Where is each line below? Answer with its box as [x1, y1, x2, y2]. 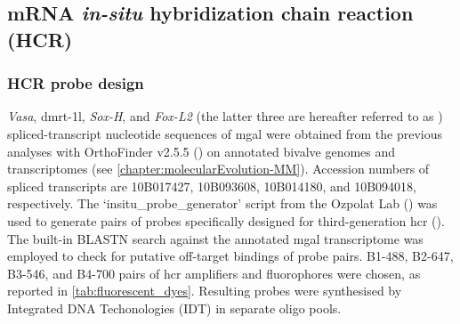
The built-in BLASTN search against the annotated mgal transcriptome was [7, 229, 424, 247]
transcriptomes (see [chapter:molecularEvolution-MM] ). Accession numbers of [7, 159, 430, 178]
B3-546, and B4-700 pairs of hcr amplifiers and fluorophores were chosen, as [7, 263, 421, 282]
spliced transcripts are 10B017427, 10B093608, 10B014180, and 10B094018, [7, 176, 416, 195]
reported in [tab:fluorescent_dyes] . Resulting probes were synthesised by [7, 281, 402, 300]
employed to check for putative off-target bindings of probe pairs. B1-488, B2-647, [7, 247, 454, 265]
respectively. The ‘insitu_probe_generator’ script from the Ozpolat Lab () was [7, 194, 438, 213]
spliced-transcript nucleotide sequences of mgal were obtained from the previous [7, 124, 443, 142]
